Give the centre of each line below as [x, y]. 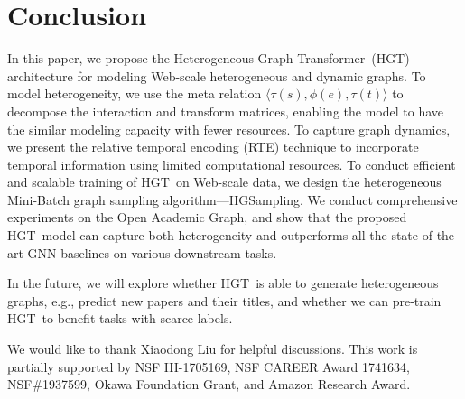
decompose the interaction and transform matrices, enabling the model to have [225, 111]
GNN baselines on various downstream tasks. [152, 252]
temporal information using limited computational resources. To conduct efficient [232, 164]
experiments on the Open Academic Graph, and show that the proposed [207, 217]
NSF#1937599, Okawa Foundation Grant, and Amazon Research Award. [209, 384]
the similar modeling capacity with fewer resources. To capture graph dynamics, [229, 129]
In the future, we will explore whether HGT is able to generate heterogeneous [223, 283]
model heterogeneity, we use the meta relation [135, 93]
